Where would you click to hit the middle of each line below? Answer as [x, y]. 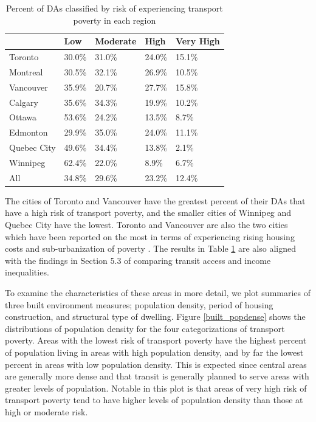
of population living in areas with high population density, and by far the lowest [154, 352]
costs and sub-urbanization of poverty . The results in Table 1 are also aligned [150, 248]
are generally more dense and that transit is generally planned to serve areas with [157, 376]
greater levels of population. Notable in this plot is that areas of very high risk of [156, 388]
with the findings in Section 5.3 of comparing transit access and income [138, 260]
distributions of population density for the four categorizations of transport [145, 328]
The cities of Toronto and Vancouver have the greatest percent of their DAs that [155, 200]
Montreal [26, 71]
